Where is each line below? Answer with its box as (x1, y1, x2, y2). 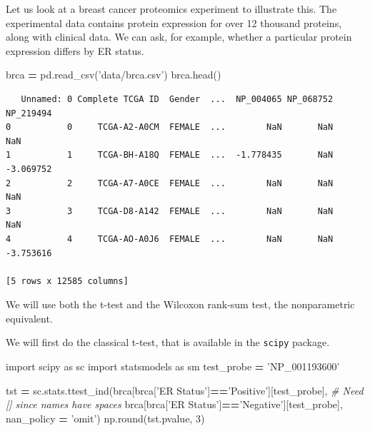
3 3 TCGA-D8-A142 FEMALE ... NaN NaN (6, 206, 334, 216)
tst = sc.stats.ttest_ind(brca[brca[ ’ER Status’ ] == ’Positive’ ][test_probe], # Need (6, 382, 364, 397)
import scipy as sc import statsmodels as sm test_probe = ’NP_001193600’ (6, 359, 340, 374)
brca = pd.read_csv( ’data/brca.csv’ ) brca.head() (6, 67, 221, 82)
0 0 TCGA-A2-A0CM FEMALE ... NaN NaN (6, 122, 334, 133)
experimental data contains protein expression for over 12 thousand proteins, (6, 15, 342, 30)
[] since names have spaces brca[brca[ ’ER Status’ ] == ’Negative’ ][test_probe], (6, 397, 343, 412)
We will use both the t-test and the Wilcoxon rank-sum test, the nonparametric (6, 297, 355, 312)
